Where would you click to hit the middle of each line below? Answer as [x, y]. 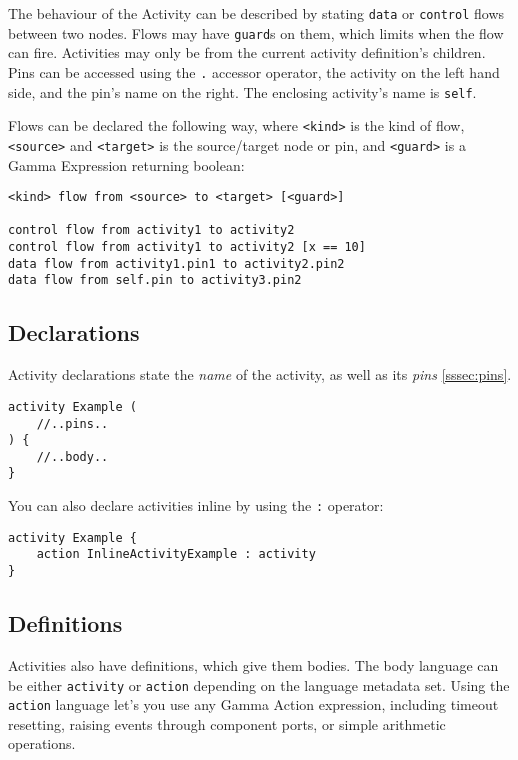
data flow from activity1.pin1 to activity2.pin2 [176, 263]
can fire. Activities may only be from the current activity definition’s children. [247, 52]
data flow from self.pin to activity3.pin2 [155, 280]
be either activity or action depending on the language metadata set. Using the [259, 684]
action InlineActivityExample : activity [176, 554]
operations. [42, 743]
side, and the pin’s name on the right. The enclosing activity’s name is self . [242, 91]
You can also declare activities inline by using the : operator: [196, 505]
